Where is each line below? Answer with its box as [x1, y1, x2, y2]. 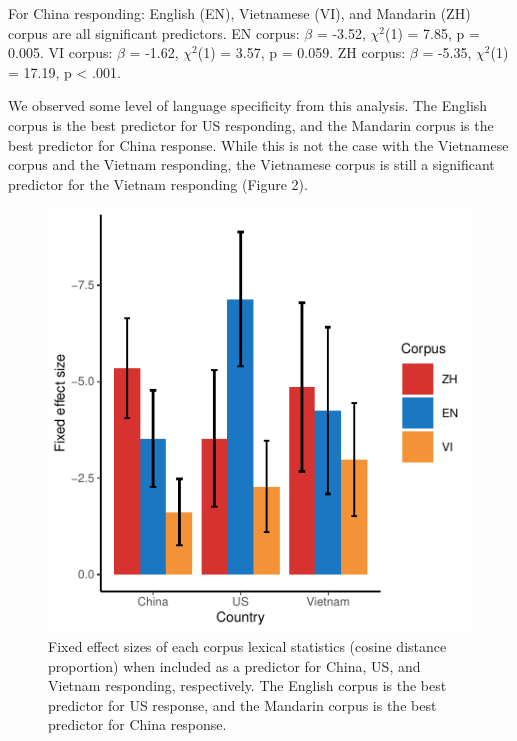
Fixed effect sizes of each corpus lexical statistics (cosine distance [48, 635, 447, 656]
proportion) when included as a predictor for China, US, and [48, 655, 421, 676]
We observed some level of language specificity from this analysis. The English [8, 95, 488, 116]
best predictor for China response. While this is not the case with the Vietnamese [8, 134, 509, 155]
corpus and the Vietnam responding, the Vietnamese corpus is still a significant [8, 154, 495, 175]
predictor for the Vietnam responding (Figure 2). [8, 173, 308, 194]
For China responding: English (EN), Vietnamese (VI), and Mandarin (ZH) [8, 3, 471, 23]
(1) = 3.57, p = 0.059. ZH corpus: [197, 42, 406, 63]
